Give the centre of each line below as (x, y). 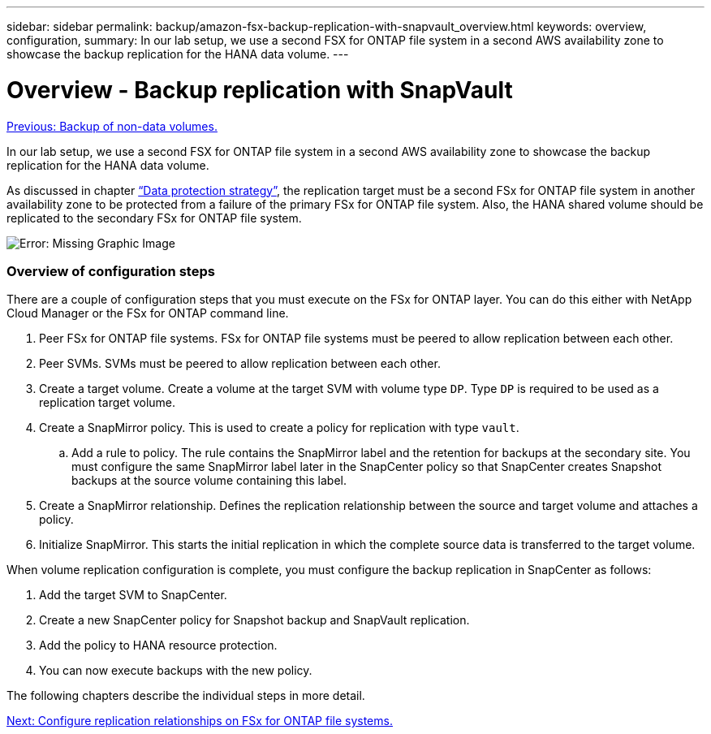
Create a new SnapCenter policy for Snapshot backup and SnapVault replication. (254, 620)
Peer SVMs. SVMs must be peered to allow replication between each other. (240, 364)
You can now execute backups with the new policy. (176, 671)
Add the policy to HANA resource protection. (158, 645)
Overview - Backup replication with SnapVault (260, 90)
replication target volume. (108, 403)
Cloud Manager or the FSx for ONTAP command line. (148, 313)
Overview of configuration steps (111, 271)
